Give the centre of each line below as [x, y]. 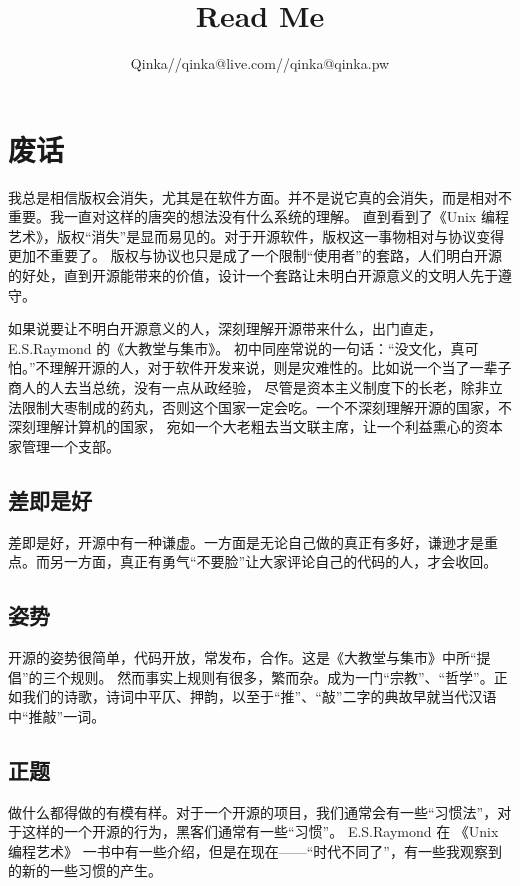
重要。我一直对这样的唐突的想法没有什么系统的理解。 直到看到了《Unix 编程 [258, 216]
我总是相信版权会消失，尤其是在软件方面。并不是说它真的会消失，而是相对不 [260, 196]
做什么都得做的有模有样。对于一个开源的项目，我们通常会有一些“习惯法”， [253, 811]
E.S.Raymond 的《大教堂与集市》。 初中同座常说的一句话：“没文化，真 [236, 347]
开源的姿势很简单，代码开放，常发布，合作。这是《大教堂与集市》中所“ [242, 656]
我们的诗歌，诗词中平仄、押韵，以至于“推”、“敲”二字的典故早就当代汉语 [259, 696]
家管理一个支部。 [64, 445]
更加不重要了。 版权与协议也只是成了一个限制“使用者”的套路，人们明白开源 [255, 255]
